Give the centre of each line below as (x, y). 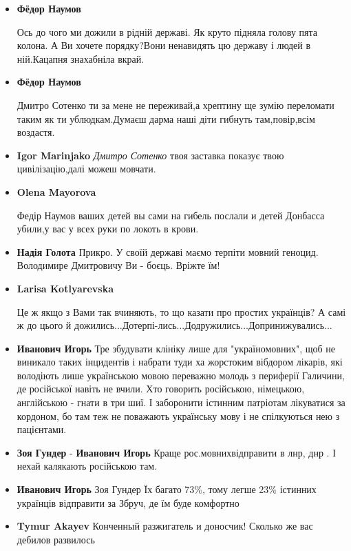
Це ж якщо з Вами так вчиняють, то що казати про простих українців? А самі (181, 311)
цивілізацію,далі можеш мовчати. (86, 169)
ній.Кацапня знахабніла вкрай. (81, 58)
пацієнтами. (42, 429)
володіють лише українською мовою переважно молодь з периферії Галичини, (181, 375)
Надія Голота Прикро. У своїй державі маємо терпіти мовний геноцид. (168, 251)
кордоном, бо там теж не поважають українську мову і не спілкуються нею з (178, 415)
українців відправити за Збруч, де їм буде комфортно (128, 502)
